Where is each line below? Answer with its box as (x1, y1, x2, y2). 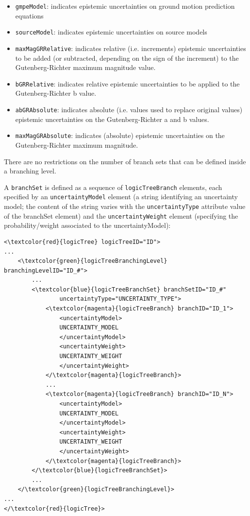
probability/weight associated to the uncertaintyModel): (4, 220, 171, 230)
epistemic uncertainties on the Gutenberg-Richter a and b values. (15, 114, 209, 124)
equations (15, 10, 44, 20)
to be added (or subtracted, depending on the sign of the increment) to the (15, 52, 239, 63)
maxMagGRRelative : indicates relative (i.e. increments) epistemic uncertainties (15, 43, 246, 53)
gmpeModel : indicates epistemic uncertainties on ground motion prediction (15, 1, 235, 11)
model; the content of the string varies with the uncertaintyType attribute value (4, 201, 246, 211)
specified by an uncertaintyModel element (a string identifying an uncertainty (4, 191, 238, 202)
